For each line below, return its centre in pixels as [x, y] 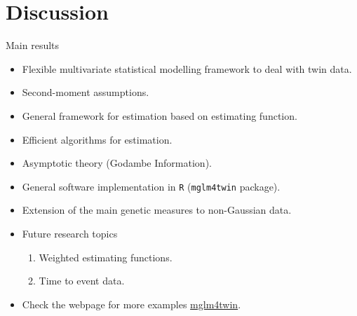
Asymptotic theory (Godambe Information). [117, 163]
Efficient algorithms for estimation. [97, 139]
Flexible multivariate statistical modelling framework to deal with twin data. [187, 68]
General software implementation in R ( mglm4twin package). [151, 186]
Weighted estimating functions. [106, 257]
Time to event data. [82, 281]
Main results [33, 45]
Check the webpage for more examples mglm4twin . [132, 304]
